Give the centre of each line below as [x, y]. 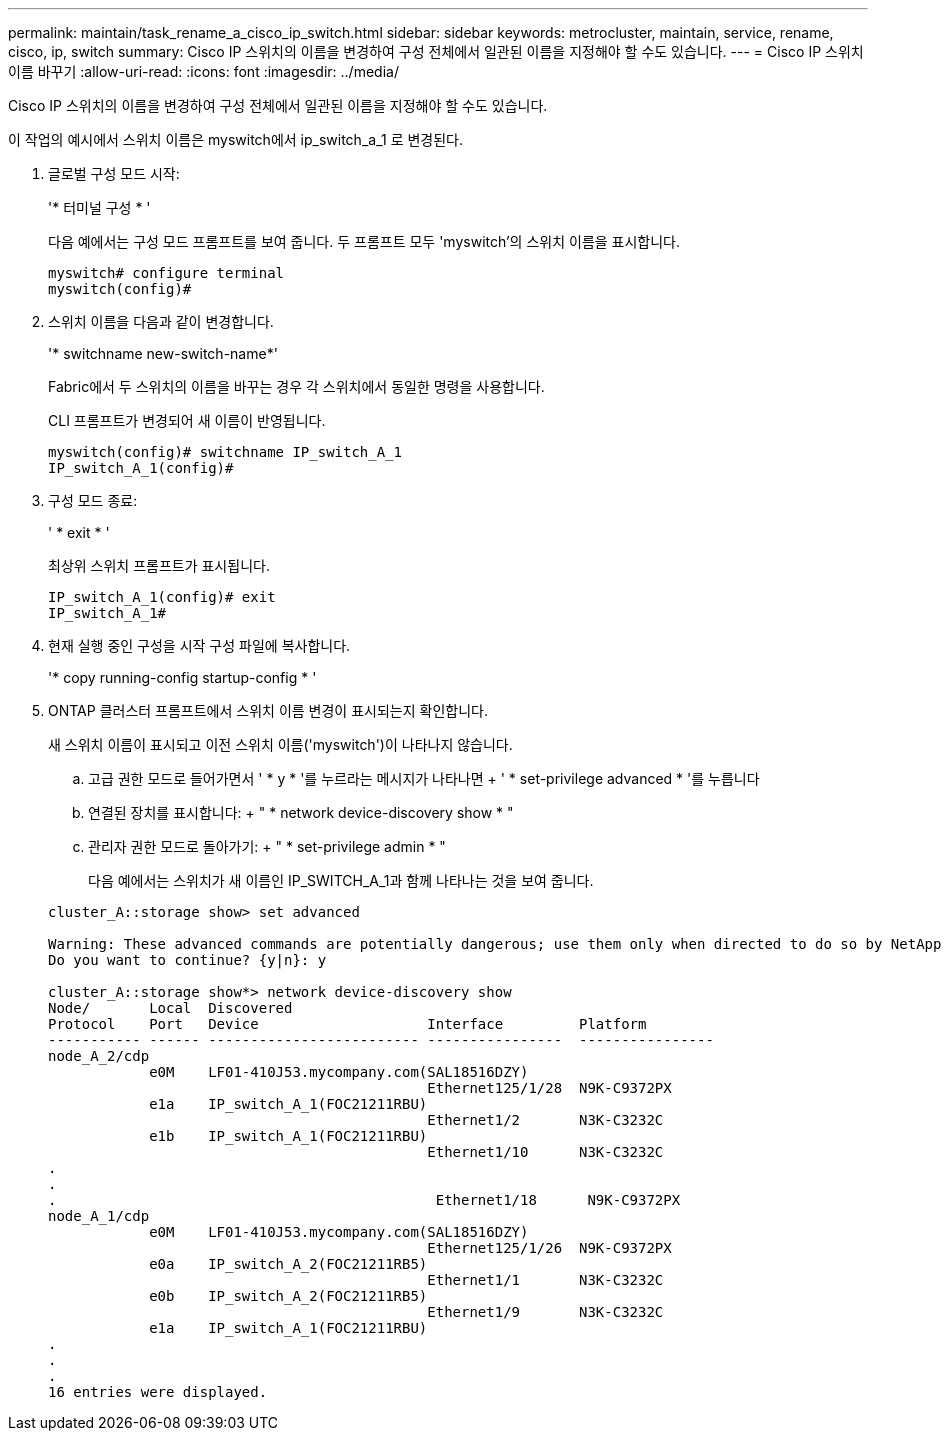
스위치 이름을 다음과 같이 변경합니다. [161, 321]
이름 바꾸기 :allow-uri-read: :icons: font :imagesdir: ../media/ [203, 71]
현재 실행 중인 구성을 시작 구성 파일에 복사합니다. [199, 645]
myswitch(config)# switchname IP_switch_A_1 [225, 452]
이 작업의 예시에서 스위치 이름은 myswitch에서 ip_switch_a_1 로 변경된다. [236, 139]
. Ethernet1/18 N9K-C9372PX [364, 1200]
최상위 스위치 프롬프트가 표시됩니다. [159, 565]
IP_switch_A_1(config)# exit [162, 597]
